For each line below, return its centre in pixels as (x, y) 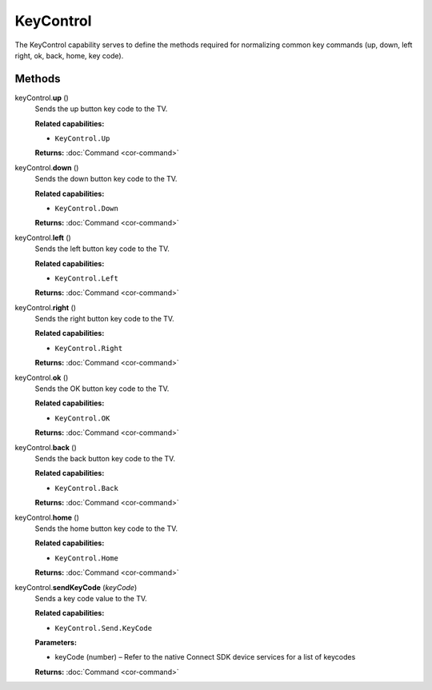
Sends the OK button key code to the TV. (102, 389)
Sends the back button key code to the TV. (105, 459)
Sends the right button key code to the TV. (105, 319)
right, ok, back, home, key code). (69, 55)
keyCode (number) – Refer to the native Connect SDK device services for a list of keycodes (205, 657)
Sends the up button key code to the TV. (101, 109)
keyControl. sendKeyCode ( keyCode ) (76, 587)
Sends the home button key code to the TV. (106, 528)
